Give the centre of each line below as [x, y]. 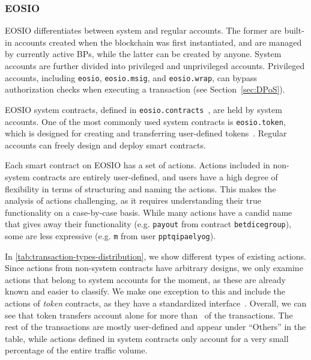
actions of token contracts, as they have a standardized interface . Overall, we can [156, 303]
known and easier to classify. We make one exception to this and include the [145, 291]
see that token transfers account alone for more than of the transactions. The [149, 315]
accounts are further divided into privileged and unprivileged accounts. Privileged [155, 66]
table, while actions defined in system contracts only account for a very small [147, 338]
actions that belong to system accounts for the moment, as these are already [145, 279]
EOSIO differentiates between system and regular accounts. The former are [143, 30]
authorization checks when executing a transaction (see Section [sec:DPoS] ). [145, 89]
